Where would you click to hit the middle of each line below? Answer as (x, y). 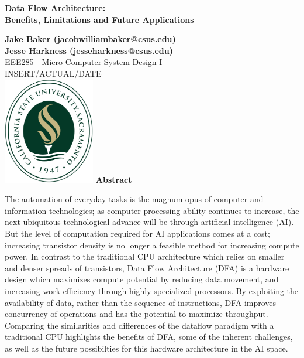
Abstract (114, 179)
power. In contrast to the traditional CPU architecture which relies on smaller (145, 256)
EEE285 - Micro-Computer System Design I (84, 62)
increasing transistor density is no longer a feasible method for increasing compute (152, 245)
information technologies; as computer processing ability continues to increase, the (152, 210)
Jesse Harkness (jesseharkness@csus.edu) (89, 50)
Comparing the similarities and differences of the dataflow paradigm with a (139, 325)
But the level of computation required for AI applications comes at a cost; (137, 233)
